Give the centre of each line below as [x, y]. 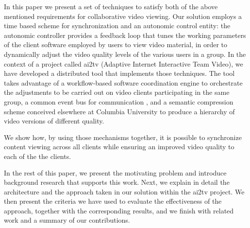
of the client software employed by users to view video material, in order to [116, 44]
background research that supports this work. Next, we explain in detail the [117, 182]
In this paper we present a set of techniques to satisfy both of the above [111, 6]
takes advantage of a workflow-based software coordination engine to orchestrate [123, 82]
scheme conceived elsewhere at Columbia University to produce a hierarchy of [119, 111]
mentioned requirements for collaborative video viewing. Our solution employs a [123, 16]
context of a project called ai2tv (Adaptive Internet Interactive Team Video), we [124, 63]
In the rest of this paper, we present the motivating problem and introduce [115, 172]
